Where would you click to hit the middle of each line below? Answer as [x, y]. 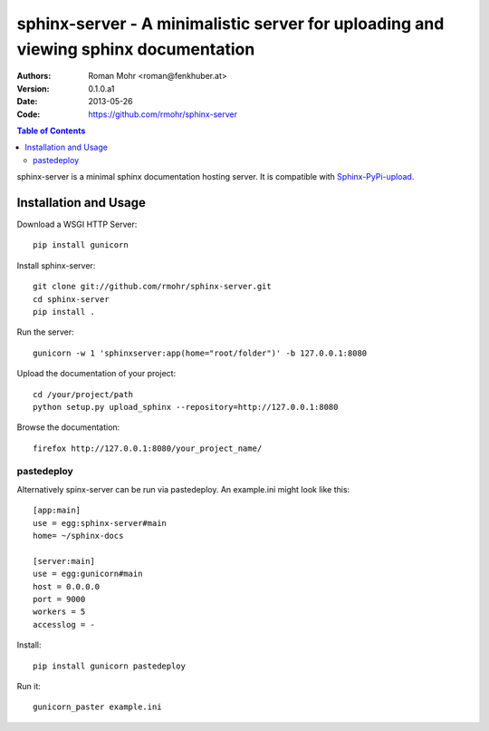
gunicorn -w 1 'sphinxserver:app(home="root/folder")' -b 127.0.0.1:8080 [200, 353]
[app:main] [57, 511]
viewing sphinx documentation [136, 49]
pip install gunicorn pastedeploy [109, 666]
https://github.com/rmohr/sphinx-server [163, 114]
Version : [33, 88]
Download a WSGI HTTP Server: [77, 224]
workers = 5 [59, 612]
